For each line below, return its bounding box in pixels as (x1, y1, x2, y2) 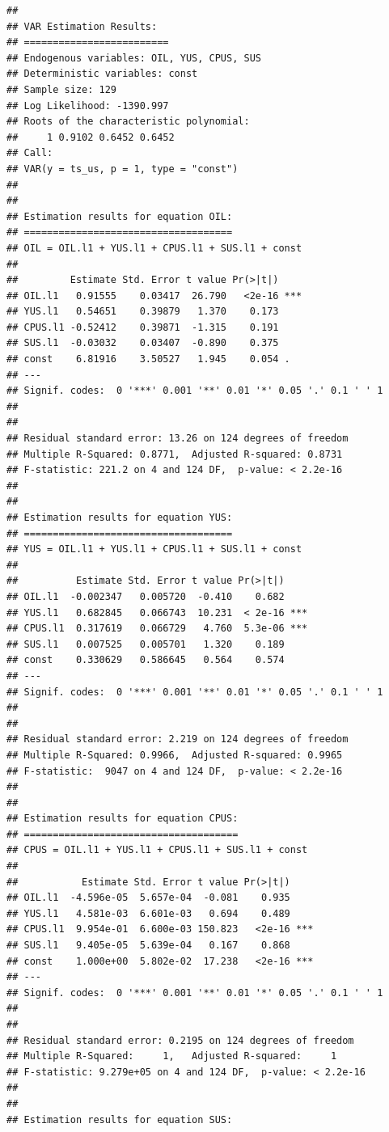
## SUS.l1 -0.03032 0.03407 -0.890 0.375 (6, 337, 279, 349)
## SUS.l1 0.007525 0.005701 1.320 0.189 (6, 638, 285, 650)
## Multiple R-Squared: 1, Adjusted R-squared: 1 (6, 1050, 337, 1062)
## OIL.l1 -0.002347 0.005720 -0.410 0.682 (6, 590, 285, 602)
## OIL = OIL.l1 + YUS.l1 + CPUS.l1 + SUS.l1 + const (6, 242, 302, 254)
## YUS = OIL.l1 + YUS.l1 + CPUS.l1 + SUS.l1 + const (6, 543, 302, 555)
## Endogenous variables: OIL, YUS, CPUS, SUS (6, 52, 261, 64)
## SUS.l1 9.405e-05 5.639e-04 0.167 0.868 (6, 940, 290, 952)
